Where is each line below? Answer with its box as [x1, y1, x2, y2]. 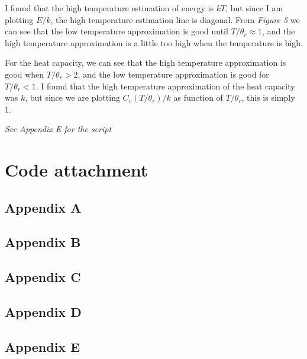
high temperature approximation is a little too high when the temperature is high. [5, 36, 303, 49]
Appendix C [5, 268, 81, 286]
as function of [173, 91, 223, 104]
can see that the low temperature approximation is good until [5, 25, 228, 37]
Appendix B [5, 233, 81, 251]
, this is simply [241, 91, 295, 104]
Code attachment [5, 158, 148, 182]
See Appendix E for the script [5, 123, 112, 135]
